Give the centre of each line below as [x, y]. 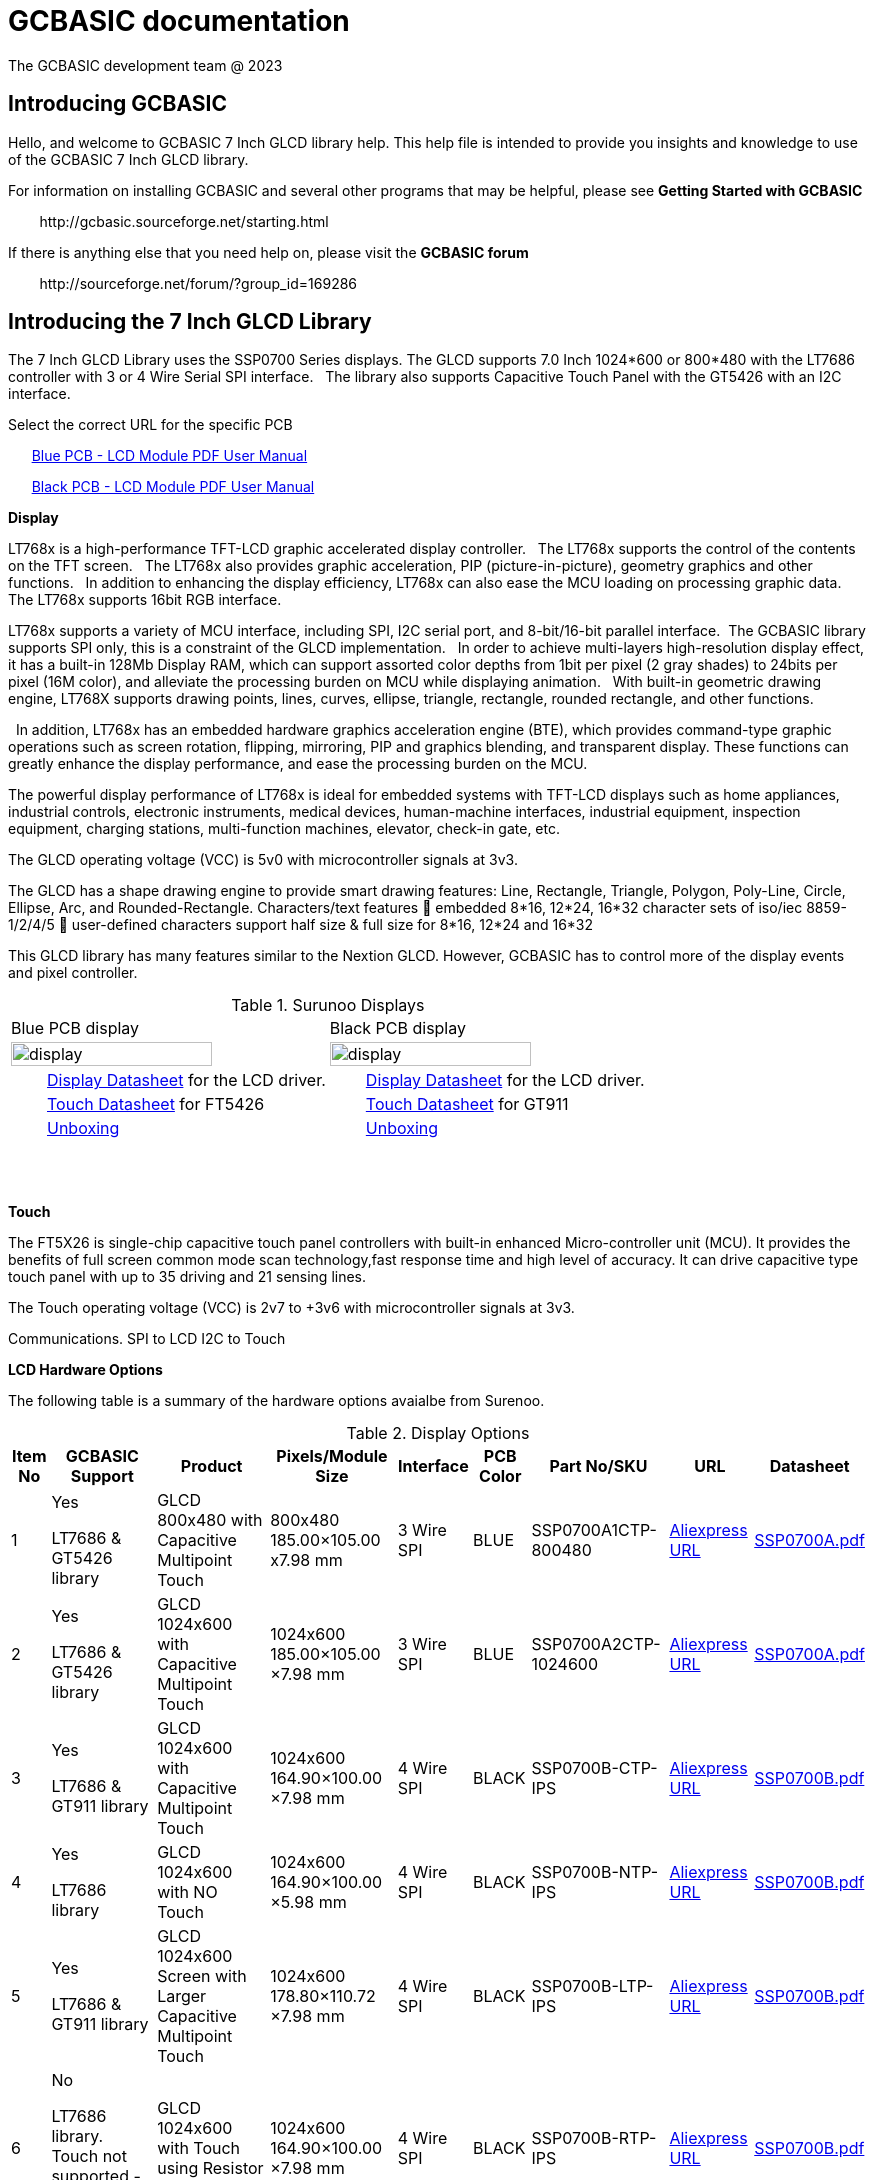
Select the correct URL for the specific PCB [150, 425]
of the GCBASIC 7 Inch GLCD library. [128, 159]
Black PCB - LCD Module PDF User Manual [173, 487]
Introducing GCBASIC [117, 104]
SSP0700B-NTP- [595, 1872]
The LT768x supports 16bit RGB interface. [145, 600]
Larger [182, 1996]
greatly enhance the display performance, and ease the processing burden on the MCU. [298, 764]
